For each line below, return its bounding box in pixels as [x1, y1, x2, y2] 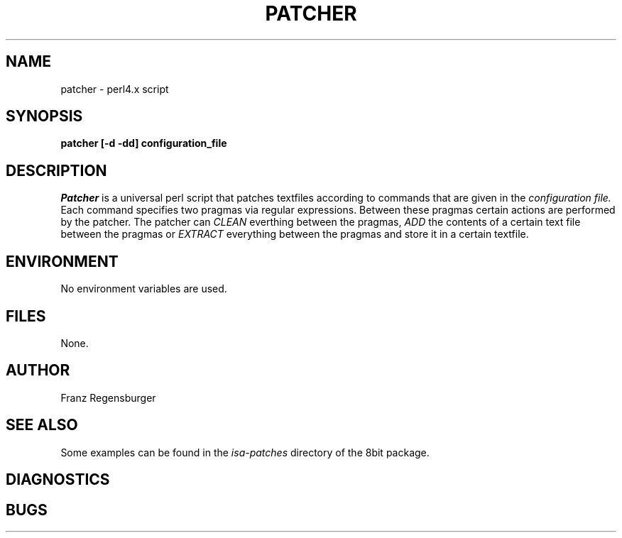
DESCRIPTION [6, 161, 107, 180]
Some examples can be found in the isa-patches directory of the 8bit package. [60, 446, 430, 459]
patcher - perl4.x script [60, 82, 169, 95]
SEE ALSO [6, 416, 78, 434]
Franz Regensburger [60, 391, 156, 404]
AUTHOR [6, 361, 70, 380]
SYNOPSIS [6, 107, 83, 126]
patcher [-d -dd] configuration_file [60, 137, 227, 150]
